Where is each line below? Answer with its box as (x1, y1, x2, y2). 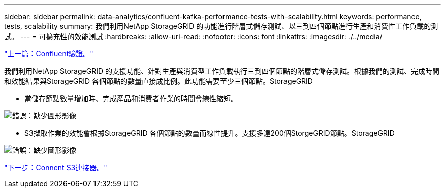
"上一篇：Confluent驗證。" (4, 49, 93, 58)
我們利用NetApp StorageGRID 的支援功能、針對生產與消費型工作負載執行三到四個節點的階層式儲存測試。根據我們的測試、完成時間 (4, 67, 439, 75)
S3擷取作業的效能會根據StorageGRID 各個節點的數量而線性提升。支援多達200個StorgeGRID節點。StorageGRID (24, 129, 395, 137)
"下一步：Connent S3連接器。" (4, 163, 107, 172)
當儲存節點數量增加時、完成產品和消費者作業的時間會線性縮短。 (24, 94, 238, 103)
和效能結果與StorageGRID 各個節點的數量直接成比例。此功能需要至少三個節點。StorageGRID (4, 77, 313, 85)
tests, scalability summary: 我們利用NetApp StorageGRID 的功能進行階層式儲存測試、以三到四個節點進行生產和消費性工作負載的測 (4, 22, 438, 30)
